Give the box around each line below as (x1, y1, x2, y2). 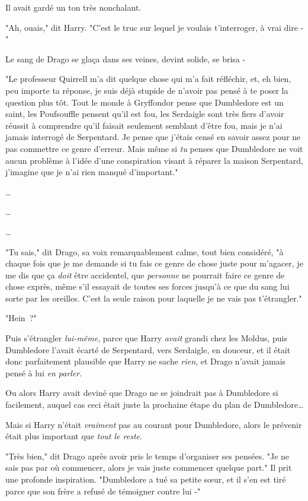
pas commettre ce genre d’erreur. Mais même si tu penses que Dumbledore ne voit (5, 142, 303, 154)
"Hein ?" (5, 312, 37, 324)
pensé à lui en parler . (5, 366, 82, 379)
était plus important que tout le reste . (5, 430, 142, 442)
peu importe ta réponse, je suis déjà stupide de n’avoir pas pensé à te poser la (5, 84, 288, 96)
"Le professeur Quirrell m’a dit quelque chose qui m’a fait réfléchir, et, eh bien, (5, 72, 291, 85)
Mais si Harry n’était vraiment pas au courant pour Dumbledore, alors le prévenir (5, 418, 302, 430)
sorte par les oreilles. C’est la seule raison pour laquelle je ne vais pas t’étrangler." (5, 291, 302, 304)
